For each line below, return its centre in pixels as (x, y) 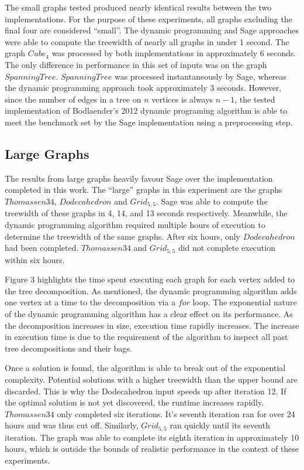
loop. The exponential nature (245, 302)
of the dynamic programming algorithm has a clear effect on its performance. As (149, 313)
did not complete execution (227, 248)
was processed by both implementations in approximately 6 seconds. (174, 53)
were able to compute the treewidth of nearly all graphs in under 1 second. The (147, 41)
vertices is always (182, 99)
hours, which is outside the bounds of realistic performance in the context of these (152, 449)
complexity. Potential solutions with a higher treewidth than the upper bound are (151, 379)
